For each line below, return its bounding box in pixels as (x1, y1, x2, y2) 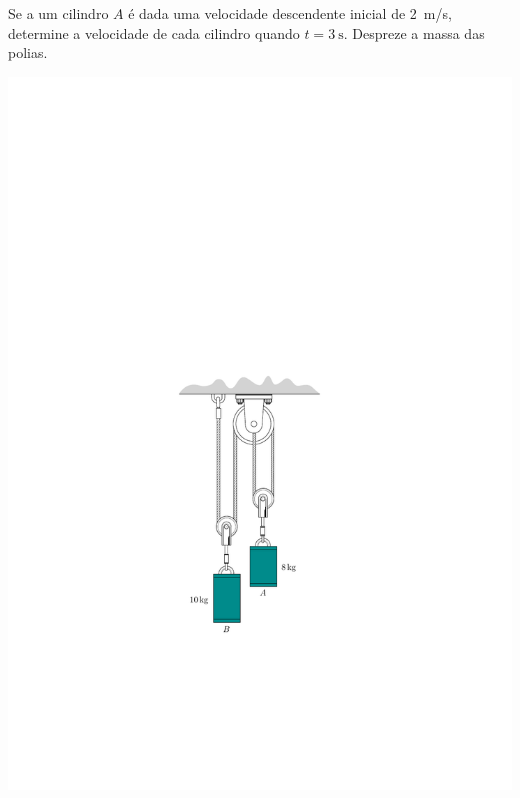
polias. (8, 42, 48, 63)
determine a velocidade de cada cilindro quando (8, 22, 300, 43)
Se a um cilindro (8, 3, 109, 23)
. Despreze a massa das (343, 22, 485, 43)
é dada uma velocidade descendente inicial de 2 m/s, (128, 3, 452, 23)
